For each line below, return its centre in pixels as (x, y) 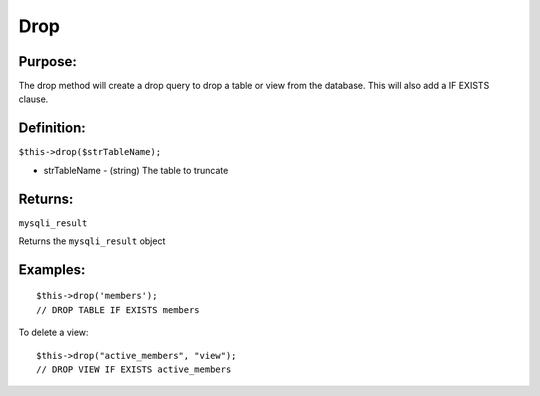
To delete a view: (53, 332)
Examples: (52, 269)
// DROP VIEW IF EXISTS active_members (134, 369)
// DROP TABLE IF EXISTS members (118, 309)
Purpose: (47, 61)
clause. (33, 99)
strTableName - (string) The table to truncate (136, 170)
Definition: (52, 128)
